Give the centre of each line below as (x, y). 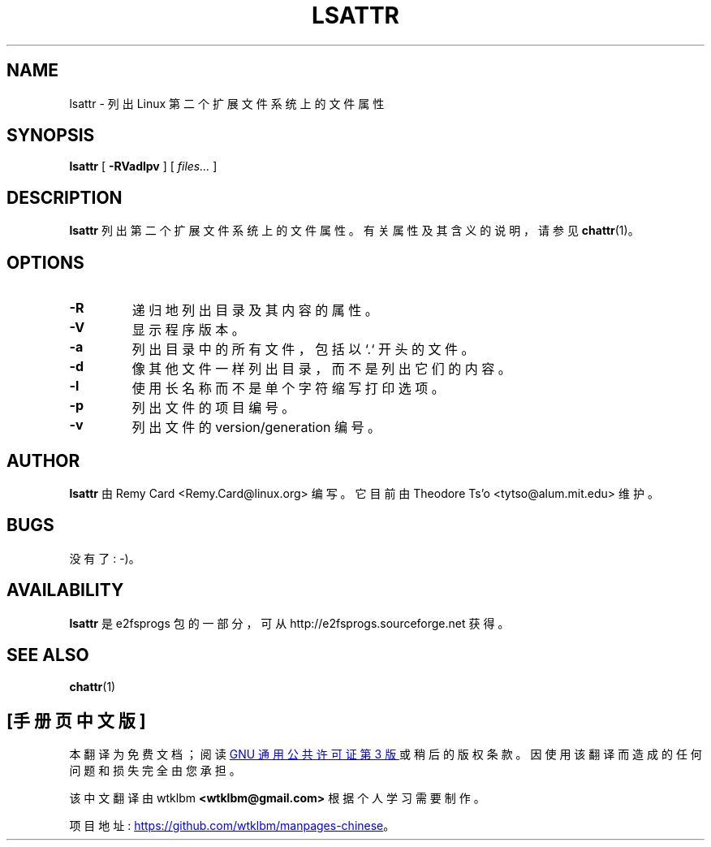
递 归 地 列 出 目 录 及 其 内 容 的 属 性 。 (255, 311)
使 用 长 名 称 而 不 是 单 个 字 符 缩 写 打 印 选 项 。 (288, 389)
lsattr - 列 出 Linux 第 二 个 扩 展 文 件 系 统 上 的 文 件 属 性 (227, 103)
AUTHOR (43, 460)
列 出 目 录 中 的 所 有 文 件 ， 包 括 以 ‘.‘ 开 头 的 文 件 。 (303, 350)
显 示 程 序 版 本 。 (188, 330)
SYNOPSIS (51, 136)
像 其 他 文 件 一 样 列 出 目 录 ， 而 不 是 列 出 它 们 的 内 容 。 (321, 369)
